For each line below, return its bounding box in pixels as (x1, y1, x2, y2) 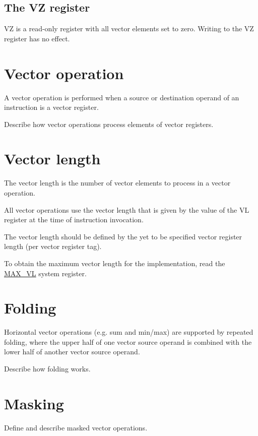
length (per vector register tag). (4, 241, 102, 252)
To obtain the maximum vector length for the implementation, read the (4, 258, 225, 268)
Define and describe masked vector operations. (4, 422, 148, 432)
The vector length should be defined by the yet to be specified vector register (4, 231, 242, 241)
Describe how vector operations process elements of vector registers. (4, 118, 214, 129)
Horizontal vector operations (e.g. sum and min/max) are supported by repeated (4, 327, 253, 337)
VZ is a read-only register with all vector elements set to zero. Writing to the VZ (4, 23, 254, 34)
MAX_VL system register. (4, 268, 87, 278)
